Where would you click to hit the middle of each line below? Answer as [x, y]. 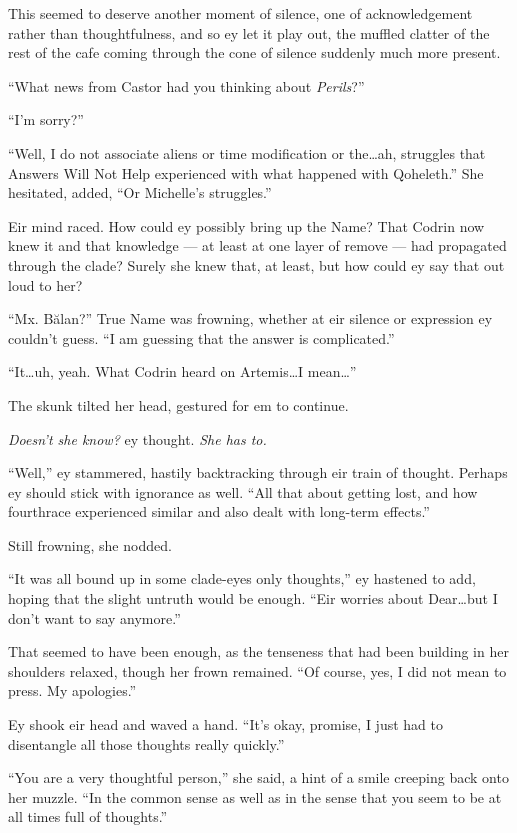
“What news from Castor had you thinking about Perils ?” [186, 85]
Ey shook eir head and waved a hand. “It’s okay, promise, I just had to [225, 724]
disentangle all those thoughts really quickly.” [146, 743]
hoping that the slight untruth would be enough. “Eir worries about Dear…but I [253, 598]
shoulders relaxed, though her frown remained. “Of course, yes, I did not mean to [257, 670]
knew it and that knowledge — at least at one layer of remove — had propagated [257, 245]
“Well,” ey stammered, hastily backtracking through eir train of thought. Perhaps [258, 472]
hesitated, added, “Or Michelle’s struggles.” [140, 192]
